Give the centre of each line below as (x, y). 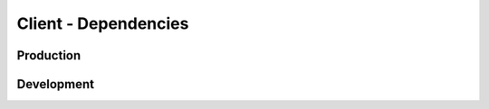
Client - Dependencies (103, 23)
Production (49, 55)
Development (56, 84)
